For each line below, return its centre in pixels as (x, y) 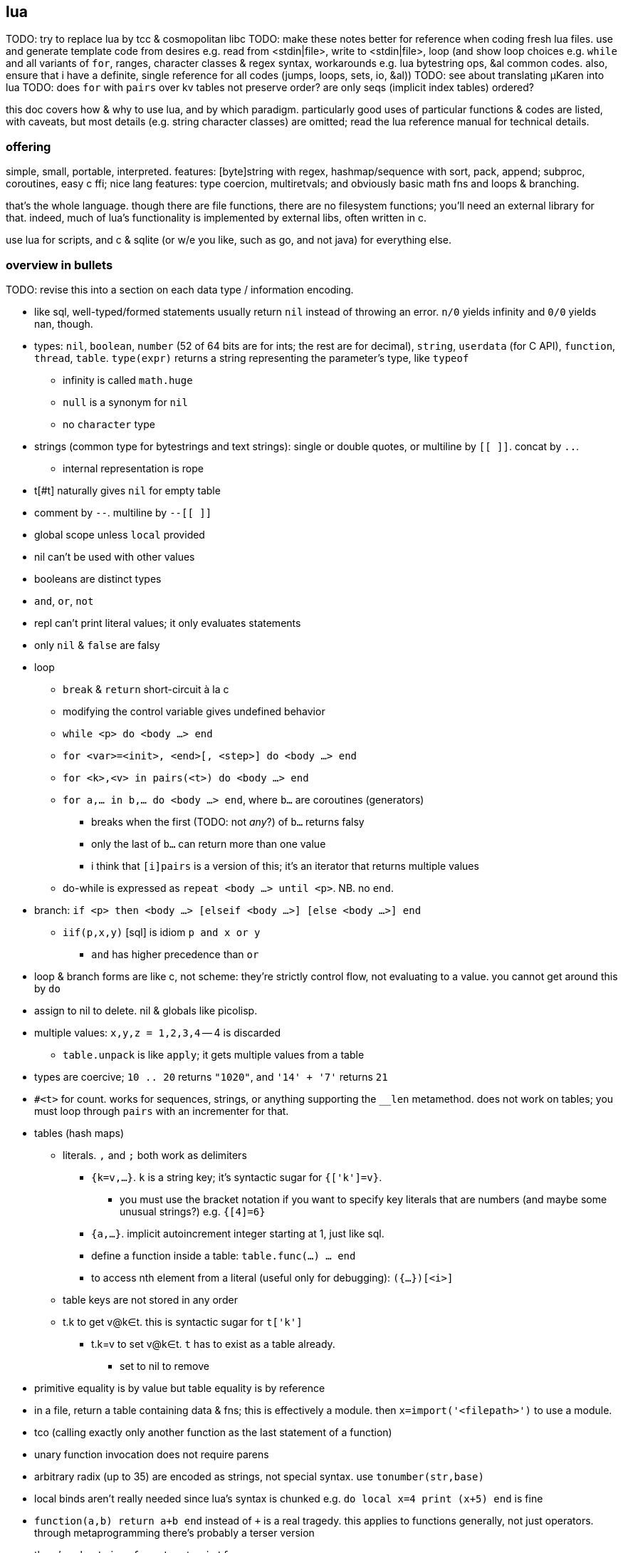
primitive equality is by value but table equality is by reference (180, 1388)
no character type (109, 424)
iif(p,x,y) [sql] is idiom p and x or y (162, 932)
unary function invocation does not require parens (152, 1454)
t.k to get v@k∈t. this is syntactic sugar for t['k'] (183, 1321)
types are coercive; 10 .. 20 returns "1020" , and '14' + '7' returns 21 (211, 1076)
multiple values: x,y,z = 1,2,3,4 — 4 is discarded (157, 1032)
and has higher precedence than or (175, 954)
